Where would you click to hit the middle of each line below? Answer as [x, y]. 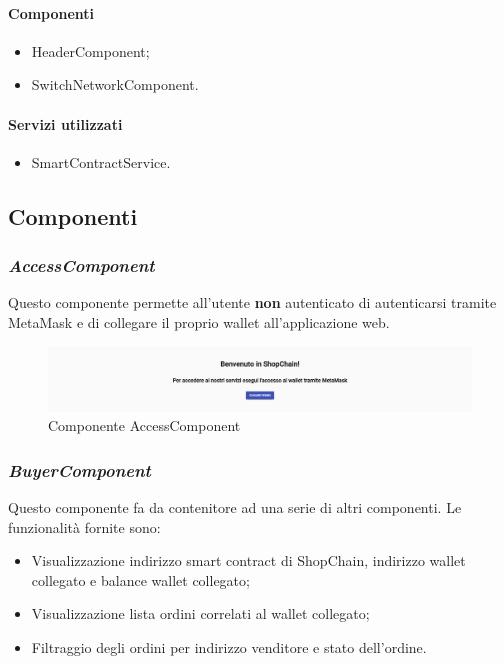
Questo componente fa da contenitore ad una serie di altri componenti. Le [235, 506]
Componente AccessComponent [144, 425]
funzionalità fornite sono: [84, 526]
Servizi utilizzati [65, 123]
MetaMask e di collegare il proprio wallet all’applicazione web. [199, 321]
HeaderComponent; [90, 50]
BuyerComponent [79, 469]
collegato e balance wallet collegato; [140, 579]
